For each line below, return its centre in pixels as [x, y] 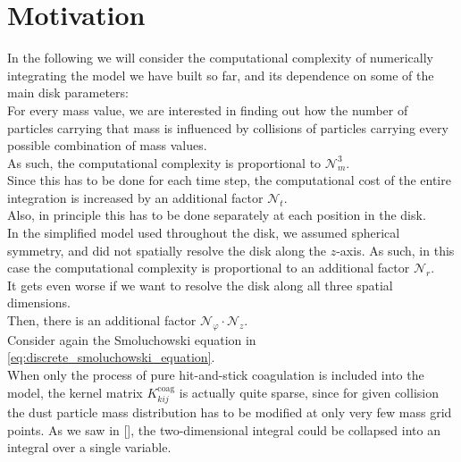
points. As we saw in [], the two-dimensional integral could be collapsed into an [224, 429]
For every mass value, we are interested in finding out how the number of [208, 109]
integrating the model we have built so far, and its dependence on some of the [221, 75]
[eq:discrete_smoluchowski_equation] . [111, 357]
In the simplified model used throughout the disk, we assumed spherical [204, 233]
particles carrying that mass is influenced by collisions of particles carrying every [228, 127]
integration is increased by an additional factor [135, 197]
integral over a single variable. [89, 447]
